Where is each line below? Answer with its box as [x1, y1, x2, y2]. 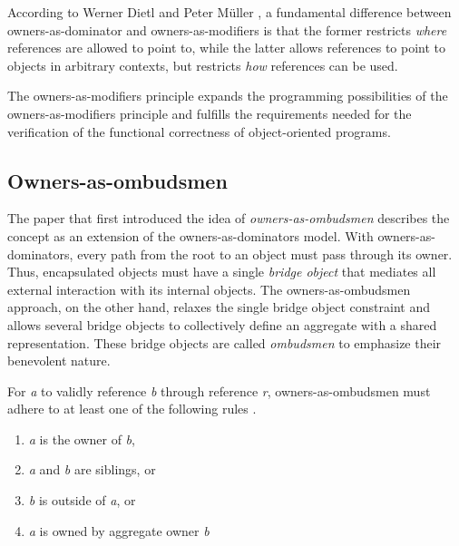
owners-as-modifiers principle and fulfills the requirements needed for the [7, 103, 412, 122]
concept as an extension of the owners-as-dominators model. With [7, 226, 374, 245]
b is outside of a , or [28, 491, 136, 510]
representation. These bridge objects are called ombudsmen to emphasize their [7, 333, 442, 352]
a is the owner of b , [28, 429, 135, 448]
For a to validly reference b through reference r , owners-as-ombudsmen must [7, 381, 431, 400]
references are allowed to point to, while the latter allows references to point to [7, 38, 446, 57]
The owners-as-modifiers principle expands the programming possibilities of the [7, 86, 448, 105]
